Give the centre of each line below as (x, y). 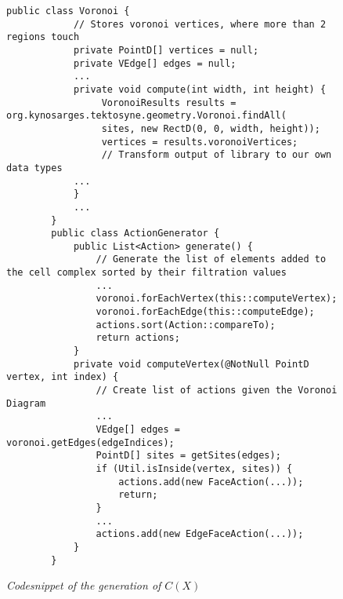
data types (34, 168)
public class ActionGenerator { (135, 234)
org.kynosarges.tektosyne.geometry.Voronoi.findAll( (146, 116)
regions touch (43, 37)
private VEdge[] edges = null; (155, 63)
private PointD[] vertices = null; (166, 50)
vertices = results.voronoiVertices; (200, 142)
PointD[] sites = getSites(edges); (188, 456)
